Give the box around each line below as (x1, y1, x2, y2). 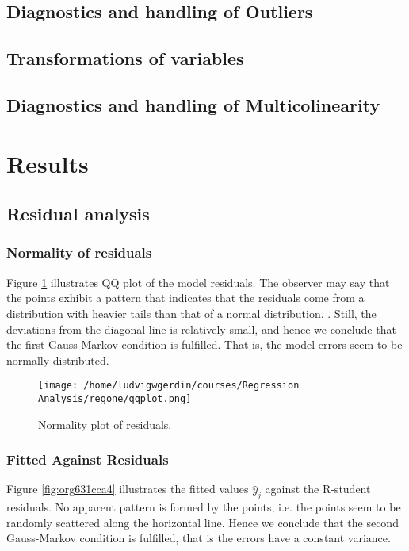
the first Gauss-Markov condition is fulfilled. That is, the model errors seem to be (6, 336, 403, 353)
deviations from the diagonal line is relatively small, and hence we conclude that (6, 320, 396, 337)
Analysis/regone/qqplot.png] (38, 392, 192, 404)
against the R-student (265, 480, 371, 497)
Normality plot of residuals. (38, 415, 172, 432)
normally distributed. (6, 351, 109, 368)
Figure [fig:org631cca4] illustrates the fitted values (6, 480, 249, 497)
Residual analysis (6, 201, 150, 226)
